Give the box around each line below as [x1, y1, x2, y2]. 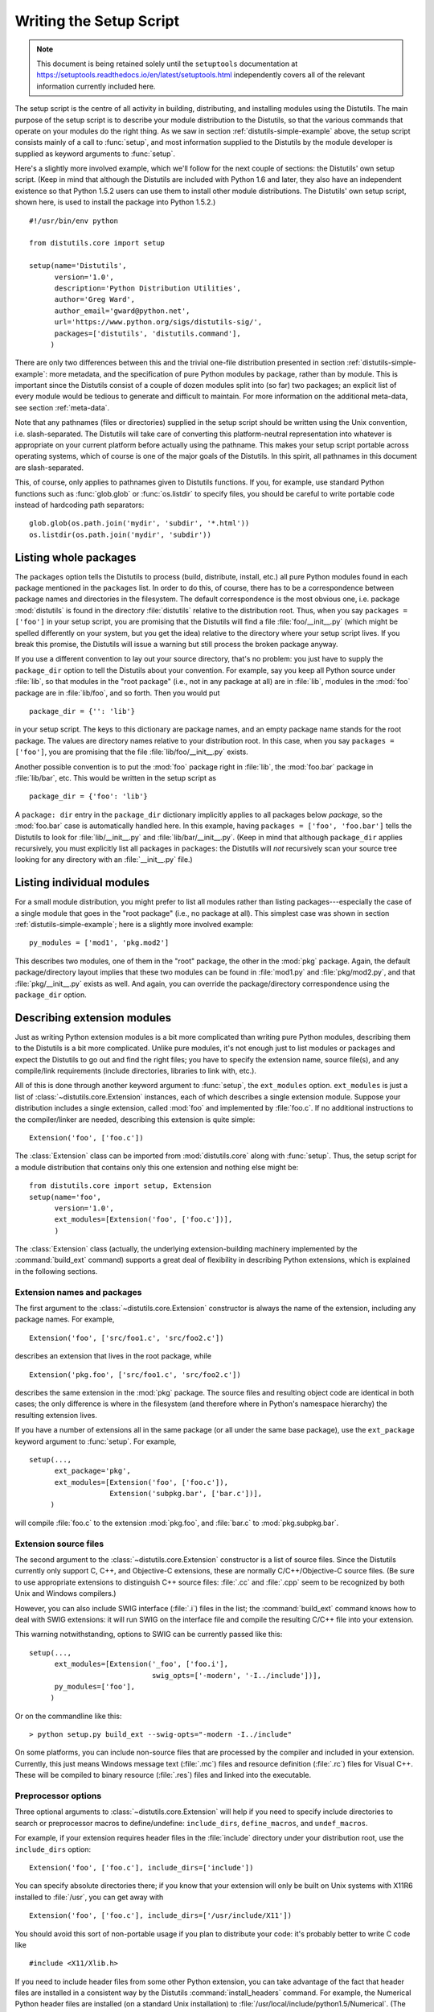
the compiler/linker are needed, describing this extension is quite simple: [14, 1115, 256, 1124]
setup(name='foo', [29, 1192, 102, 1202]
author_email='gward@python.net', [54, 306, 190, 315]
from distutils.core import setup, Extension [29, 1181, 212, 1190]
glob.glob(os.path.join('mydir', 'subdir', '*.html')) [29, 519, 250, 528]
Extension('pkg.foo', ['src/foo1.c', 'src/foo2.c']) [29, 1370, 241, 1379]
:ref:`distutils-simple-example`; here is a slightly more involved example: [14, 919, 254, 929]
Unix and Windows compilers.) [14, 1589, 117, 1598]
